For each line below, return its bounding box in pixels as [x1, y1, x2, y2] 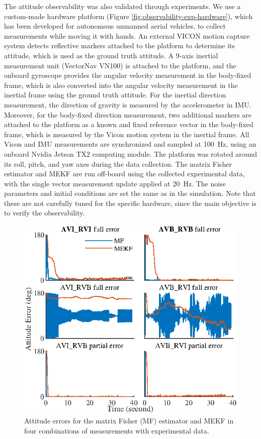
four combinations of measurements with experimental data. [24, 425, 209, 435]
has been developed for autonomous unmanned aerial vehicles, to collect [4, 21, 226, 31]
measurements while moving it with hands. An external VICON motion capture [4, 30, 250, 41]
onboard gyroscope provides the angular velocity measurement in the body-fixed [4, 70, 251, 80]
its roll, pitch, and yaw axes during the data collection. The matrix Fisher [4, 158, 232, 169]
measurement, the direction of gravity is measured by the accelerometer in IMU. [4, 99, 251, 109]
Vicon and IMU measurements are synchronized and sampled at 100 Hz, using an [4, 139, 256, 149]
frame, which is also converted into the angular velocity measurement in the [4, 79, 238, 90]
